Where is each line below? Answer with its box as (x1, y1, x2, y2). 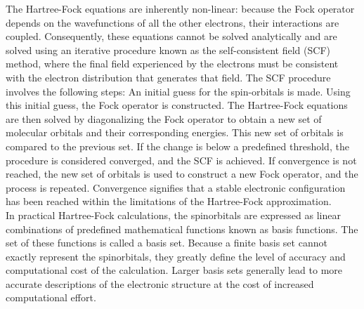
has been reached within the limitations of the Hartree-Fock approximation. (6, 194, 332, 209)
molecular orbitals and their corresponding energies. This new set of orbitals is (6, 125, 344, 140)
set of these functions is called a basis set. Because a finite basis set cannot (6, 235, 327, 250)
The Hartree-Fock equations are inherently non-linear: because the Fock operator (6, 1, 355, 15)
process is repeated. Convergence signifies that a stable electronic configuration (6, 180, 346, 195)
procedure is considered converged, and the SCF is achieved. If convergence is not (6, 152, 357, 167)
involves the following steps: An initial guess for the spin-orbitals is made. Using (6, 84, 351, 98)
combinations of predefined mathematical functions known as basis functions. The (6, 221, 358, 236)
